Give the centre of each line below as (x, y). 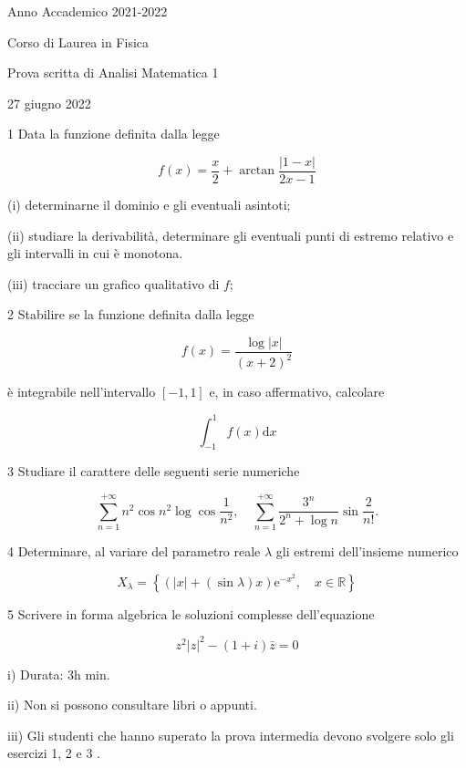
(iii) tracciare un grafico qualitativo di (114, 283)
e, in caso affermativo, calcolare (297, 392)
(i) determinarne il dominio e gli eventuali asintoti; (149, 205)
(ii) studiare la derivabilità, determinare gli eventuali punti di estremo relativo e (231, 235)
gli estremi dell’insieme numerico (367, 551)
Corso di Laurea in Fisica (78, 42)
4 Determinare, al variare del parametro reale (134, 551)
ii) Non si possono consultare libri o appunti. (132, 705)
